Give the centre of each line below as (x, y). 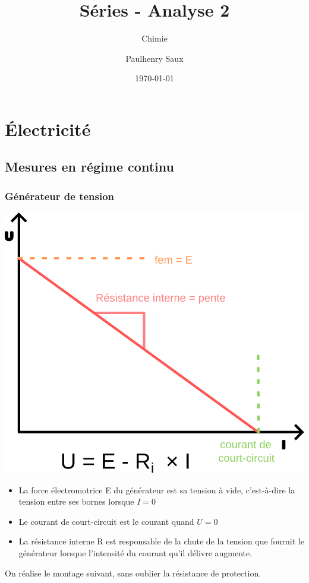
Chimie (154, 38)
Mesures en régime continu (89, 167)
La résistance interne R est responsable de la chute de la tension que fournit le (161, 541)
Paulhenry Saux (154, 58)
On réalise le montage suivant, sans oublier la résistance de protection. (133, 573)
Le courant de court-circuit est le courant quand (106, 521)
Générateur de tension (60, 196)
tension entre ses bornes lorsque (76, 501)
